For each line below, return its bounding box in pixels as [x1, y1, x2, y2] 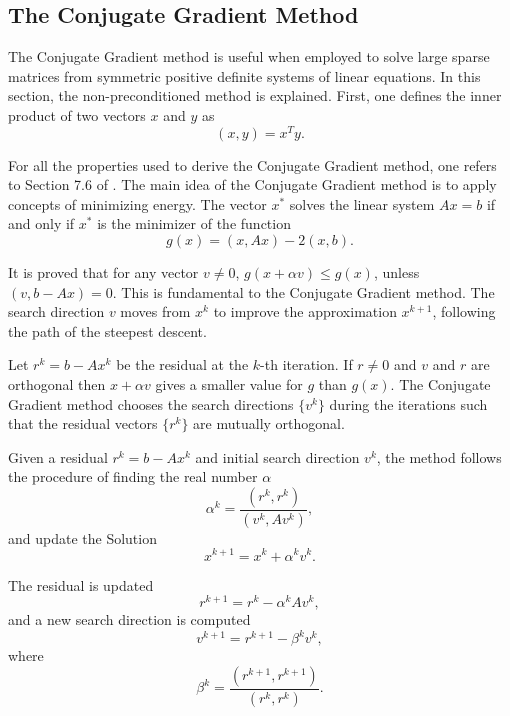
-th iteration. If [260, 354, 353, 375]
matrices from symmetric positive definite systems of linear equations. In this [8, 65, 481, 86]
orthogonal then [8, 374, 106, 394]
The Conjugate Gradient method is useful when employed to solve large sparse [8, 46, 490, 67]
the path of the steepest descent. [8, 320, 207, 341]
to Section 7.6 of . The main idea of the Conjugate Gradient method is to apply [8, 174, 497, 195]
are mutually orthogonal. [193, 413, 345, 434]
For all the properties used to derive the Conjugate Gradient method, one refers [8, 154, 497, 175]
